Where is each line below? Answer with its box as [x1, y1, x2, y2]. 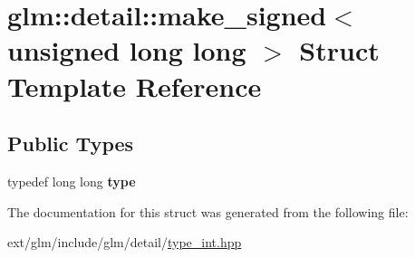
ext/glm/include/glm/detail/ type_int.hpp [7, 233, 242, 252]
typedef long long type [7, 171, 136, 190]
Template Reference [7, 67, 262, 104]
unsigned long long [7, 32, 246, 69]
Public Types [7, 129, 134, 158]
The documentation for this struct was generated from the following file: [7, 202, 409, 221]
